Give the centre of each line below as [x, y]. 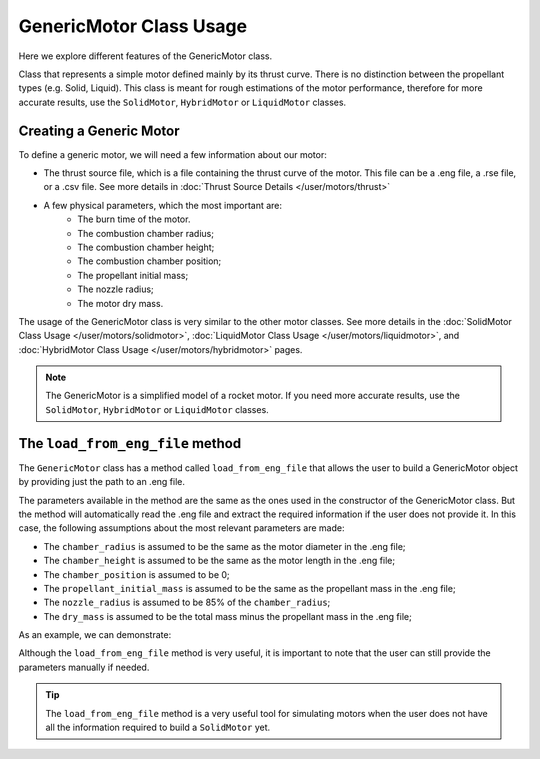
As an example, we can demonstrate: [95, 635]
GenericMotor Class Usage [133, 26]
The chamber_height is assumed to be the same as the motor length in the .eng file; [219, 561]
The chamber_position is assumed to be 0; [136, 574]
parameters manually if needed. [84, 667]
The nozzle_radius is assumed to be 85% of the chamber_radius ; [187, 602]
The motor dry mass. [120, 303]
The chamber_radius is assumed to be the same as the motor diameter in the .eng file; [224, 546]
